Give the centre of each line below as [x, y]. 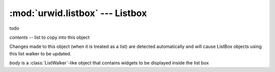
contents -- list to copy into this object [50, 37]
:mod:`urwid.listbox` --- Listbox [78, 13]
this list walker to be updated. [40, 53]
